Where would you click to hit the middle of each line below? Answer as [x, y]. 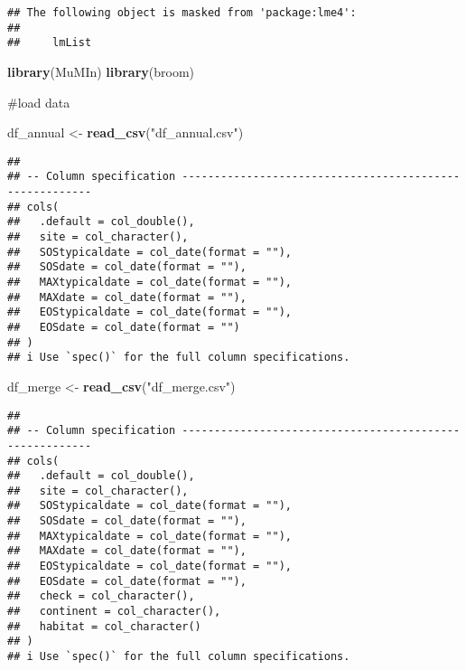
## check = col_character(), [101, 596]
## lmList [50, 43]
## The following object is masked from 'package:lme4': [182, 13]
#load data [39, 102]
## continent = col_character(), [114, 612]
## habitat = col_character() [104, 626]
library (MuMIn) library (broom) [101, 71]
